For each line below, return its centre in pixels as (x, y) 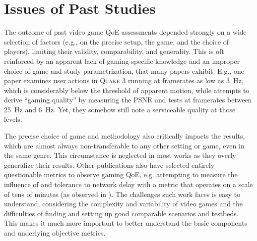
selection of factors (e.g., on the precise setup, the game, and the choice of (116, 41)
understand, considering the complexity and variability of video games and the (124, 204)
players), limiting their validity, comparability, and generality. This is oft (114, 51)
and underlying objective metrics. (55, 233)
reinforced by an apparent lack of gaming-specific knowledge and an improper (122, 61)
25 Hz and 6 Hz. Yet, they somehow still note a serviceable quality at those (120, 109)
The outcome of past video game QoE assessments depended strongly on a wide (125, 32)
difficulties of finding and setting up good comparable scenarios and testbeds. (121, 213)
